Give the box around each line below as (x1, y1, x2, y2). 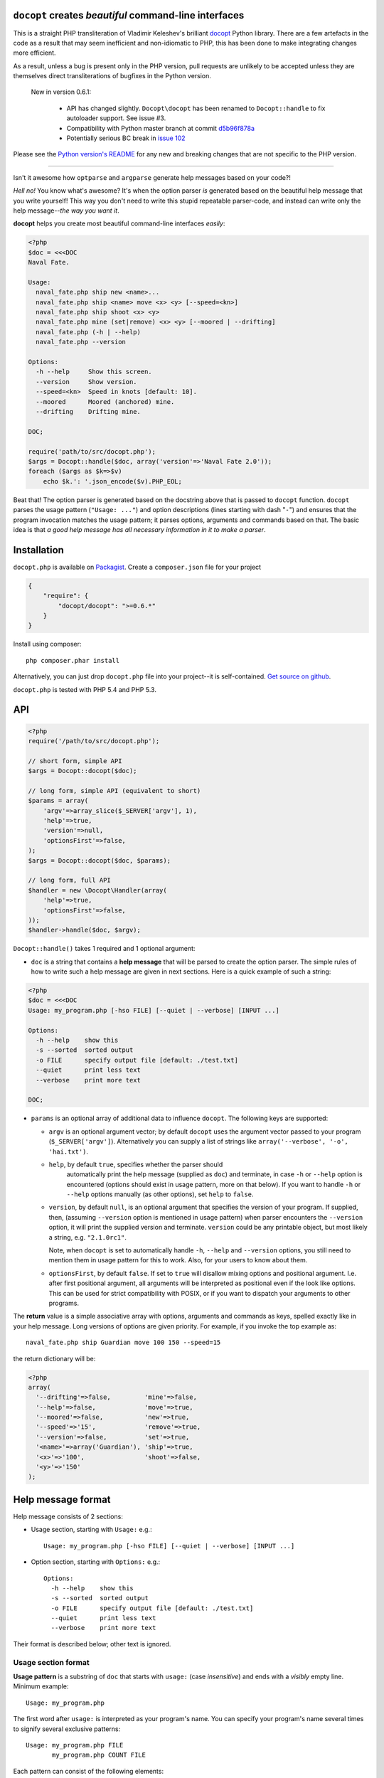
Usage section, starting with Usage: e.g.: (31, 1526, 152, 1534)
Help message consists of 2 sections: (13, 1512, 124, 1521)
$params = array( (28, 797, 89, 805)
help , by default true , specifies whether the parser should (48, 1160, 223, 1169)
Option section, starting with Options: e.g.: (31, 1558, 161, 1566)
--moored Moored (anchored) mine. (36, 398, 175, 405)
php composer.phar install (26, 656, 120, 664)
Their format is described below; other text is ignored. (13, 1639, 171, 1648)
